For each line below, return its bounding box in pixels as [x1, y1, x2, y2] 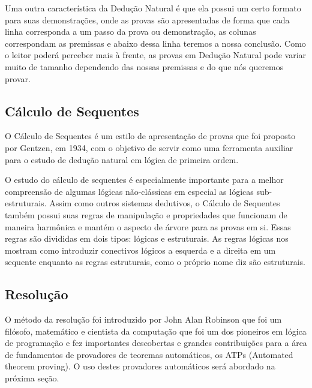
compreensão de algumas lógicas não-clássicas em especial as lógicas [5, 185, 254, 197]
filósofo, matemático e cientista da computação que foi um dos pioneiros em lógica [5, 324, 307, 337]
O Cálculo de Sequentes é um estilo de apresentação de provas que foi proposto [5, 130, 296, 142]
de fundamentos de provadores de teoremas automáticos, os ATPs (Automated [5, 348, 293, 360]
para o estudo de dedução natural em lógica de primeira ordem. [5, 153, 239, 166]
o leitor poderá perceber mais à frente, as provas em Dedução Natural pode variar [5, 49, 307, 61]
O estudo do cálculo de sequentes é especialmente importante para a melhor [5, 173, 284, 186]
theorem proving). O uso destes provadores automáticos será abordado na [5, 360, 275, 372]
